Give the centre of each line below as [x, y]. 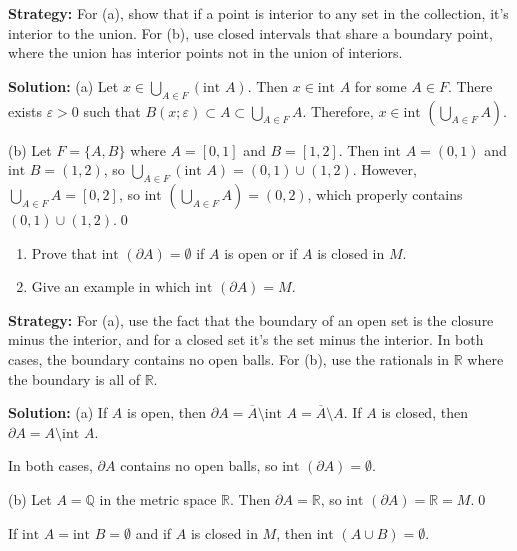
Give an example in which [111, 286]
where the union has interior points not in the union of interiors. [205, 52]
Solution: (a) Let [63, 85]
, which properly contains [385, 193]
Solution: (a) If [58, 412]
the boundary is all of [74, 378]
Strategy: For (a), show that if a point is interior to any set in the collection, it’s [258, 13]
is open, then [166, 412]
